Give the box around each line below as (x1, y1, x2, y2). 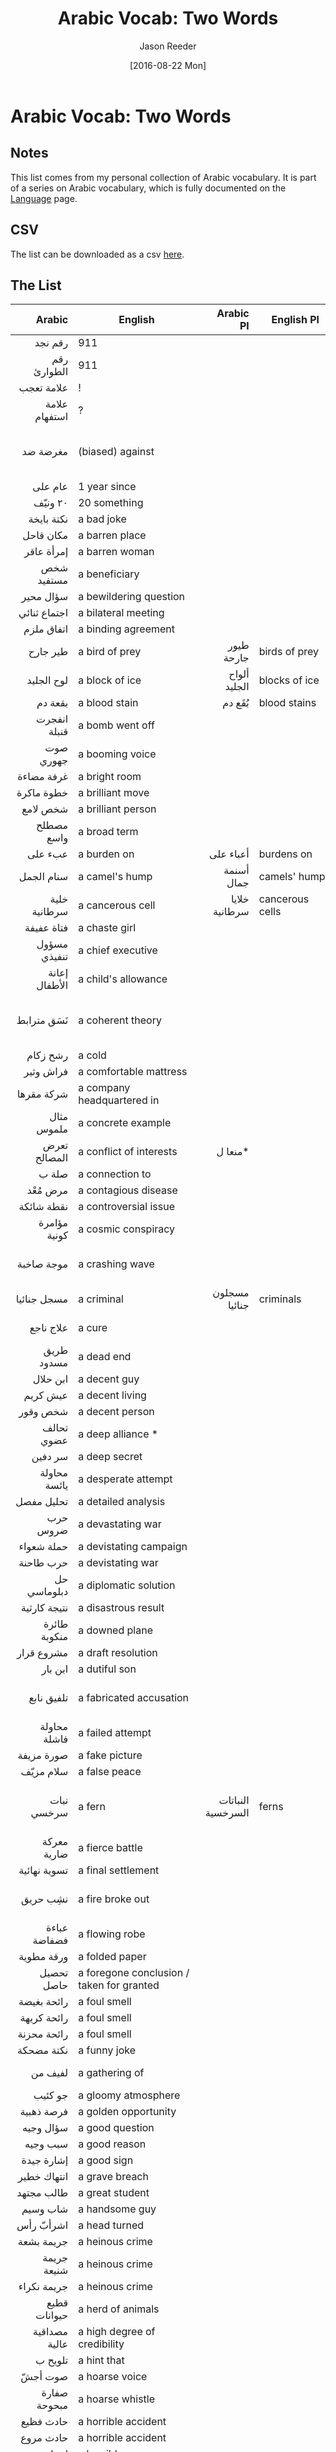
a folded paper (78, 1950, 147, 1964)
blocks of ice (258, 673, 320, 687)
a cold (78, 1048, 107, 1062)
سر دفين (31, 1450, 69, 1464)
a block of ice (78, 673, 142, 687)
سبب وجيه (24, 2137, 69, 2151)
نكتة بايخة (28, 512, 69, 526)
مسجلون (212, 1286, 250, 1300)
